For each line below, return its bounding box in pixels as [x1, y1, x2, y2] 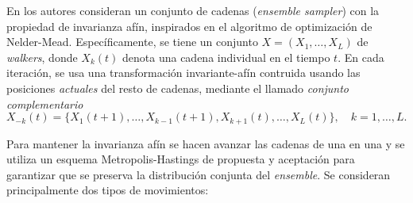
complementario [6, 95, 83, 112]
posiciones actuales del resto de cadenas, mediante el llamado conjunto [6, 79, 349, 96]
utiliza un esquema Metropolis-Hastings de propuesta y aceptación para [6, 151, 355, 167]
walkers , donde [6, 48, 78, 65]
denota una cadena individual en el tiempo [122, 48, 330, 65]
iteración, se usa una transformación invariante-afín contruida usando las [6, 64, 361, 81]
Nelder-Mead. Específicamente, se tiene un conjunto [6, 33, 258, 50]
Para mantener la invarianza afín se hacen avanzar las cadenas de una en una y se [6, 135, 405, 151]
